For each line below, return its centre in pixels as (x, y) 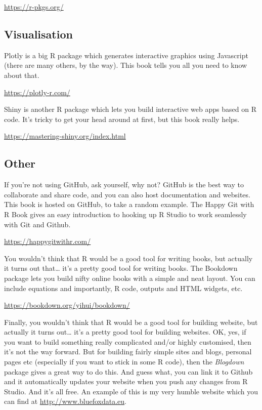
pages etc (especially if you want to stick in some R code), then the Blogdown (124, 362)
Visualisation (38, 34)
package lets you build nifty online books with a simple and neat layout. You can (130, 278)
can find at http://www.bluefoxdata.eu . (65, 401)
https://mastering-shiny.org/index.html (65, 136)
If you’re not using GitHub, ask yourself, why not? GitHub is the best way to (124, 184)
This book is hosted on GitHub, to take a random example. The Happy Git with (129, 204)
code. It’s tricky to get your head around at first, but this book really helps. (122, 119)
